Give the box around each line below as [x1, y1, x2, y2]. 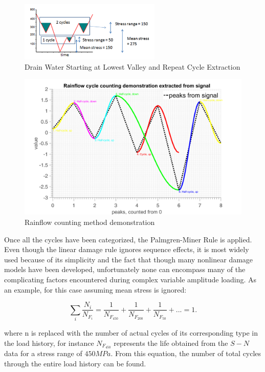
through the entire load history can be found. [4, 358, 146, 368]
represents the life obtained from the [114, 337, 228, 348]
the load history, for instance [4, 337, 94, 348]
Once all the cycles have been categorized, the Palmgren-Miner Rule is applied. [4, 234, 252, 244]
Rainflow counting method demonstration [25, 216, 155, 227]
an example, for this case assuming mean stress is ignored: [4, 284, 187, 295]
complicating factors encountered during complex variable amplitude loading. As [4, 274, 257, 284]
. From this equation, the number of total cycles [111, 348, 261, 359]
